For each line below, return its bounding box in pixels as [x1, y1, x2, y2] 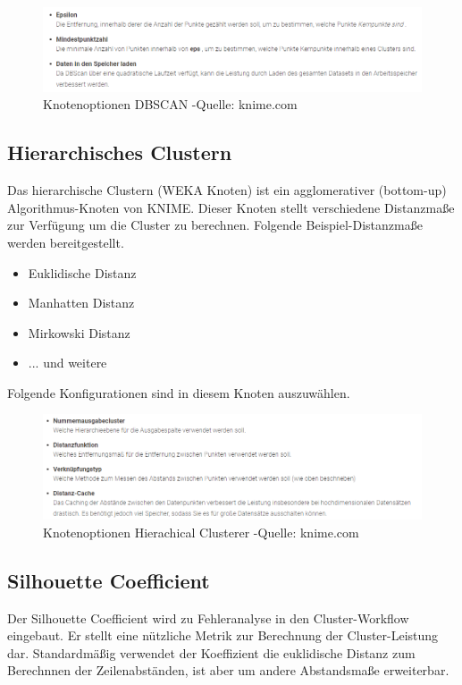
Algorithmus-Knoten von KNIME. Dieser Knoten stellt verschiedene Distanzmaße [7, 198, 455, 216]
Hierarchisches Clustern [7, 139, 232, 166]
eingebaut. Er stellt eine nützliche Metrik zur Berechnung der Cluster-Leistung [7, 626, 439, 645]
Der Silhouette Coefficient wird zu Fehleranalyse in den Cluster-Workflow [7, 608, 409, 627]
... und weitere [28, 353, 107, 372]
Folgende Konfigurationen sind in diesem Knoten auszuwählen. [7, 383, 350, 402]
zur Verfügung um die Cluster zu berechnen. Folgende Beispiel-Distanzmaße [7, 216, 423, 234]
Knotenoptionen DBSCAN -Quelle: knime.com [43, 95, 298, 114]
